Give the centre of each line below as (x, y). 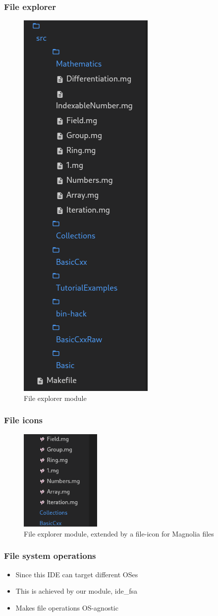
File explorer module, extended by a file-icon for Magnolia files (119, 533)
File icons (24, 420)
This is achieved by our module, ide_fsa (77, 591)
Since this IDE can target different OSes (77, 574)
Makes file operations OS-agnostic (67, 607)
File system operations (50, 556)
